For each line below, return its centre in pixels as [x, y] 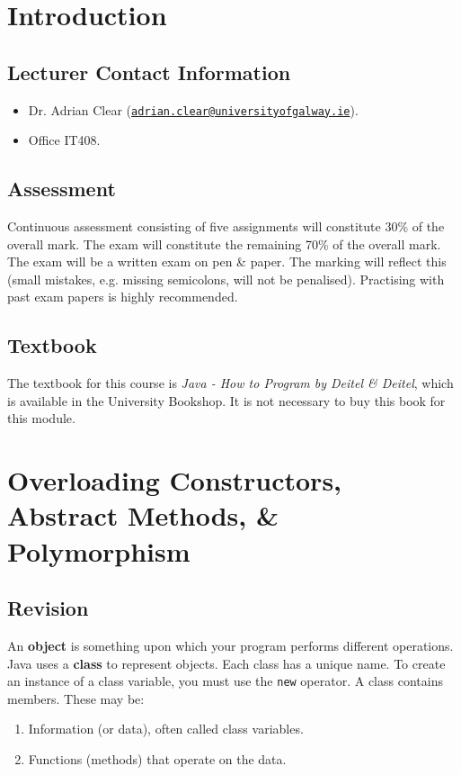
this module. [41, 418]
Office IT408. [64, 140]
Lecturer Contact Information [149, 72]
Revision [48, 608]
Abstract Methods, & [143, 515]
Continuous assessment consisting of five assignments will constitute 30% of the [226, 226]
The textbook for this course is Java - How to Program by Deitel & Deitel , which [230, 383]
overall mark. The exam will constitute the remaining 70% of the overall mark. [224, 243]
